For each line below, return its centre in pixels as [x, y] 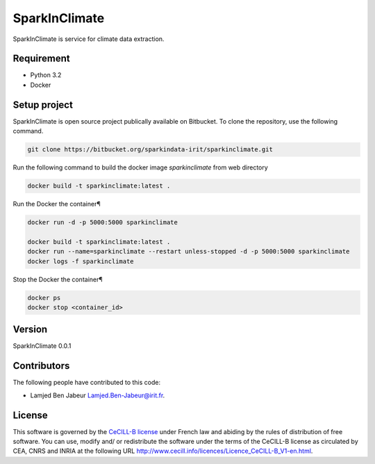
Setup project [43, 105]
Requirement [42, 59]
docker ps [44, 298]
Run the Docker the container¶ [57, 204]
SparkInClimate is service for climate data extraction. [89, 39]
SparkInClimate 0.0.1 [42, 346]
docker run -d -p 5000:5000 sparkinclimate [103, 223]
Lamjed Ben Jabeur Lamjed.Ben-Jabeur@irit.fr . [98, 395]
